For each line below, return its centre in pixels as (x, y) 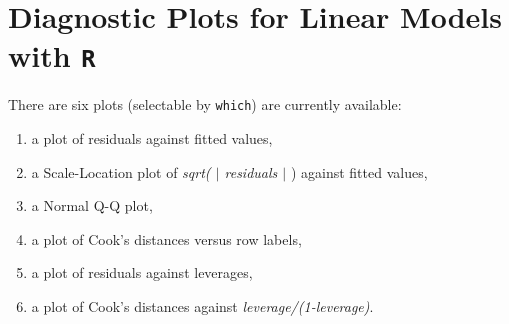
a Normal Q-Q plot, (92, 205)
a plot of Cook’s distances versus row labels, (166, 238)
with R (52, 55)
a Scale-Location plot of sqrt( (121, 171)
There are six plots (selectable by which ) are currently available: (205, 104)
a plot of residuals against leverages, (142, 272)
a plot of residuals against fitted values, (152, 138)
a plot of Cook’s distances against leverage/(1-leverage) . (202, 306)
